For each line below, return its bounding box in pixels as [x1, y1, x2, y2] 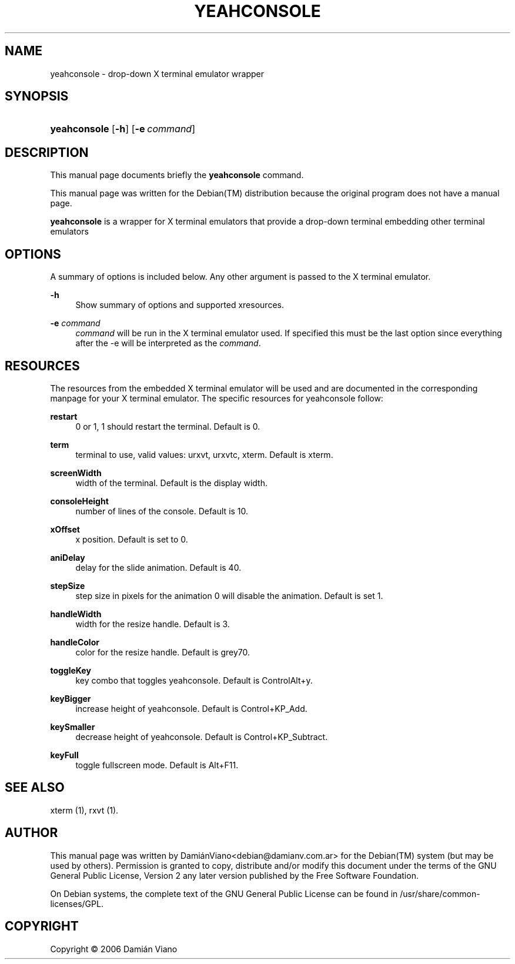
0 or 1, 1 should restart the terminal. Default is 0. [75, 421, 260, 431]
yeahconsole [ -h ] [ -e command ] [50, 123, 195, 135]
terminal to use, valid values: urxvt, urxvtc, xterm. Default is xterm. [75, 449, 333, 460]
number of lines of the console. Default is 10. [75, 506, 249, 516]
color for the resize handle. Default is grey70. [75, 647, 250, 657]
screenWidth [50, 467, 102, 478]
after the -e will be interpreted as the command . [75, 338, 261, 349]
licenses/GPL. [50, 898, 103, 909]
